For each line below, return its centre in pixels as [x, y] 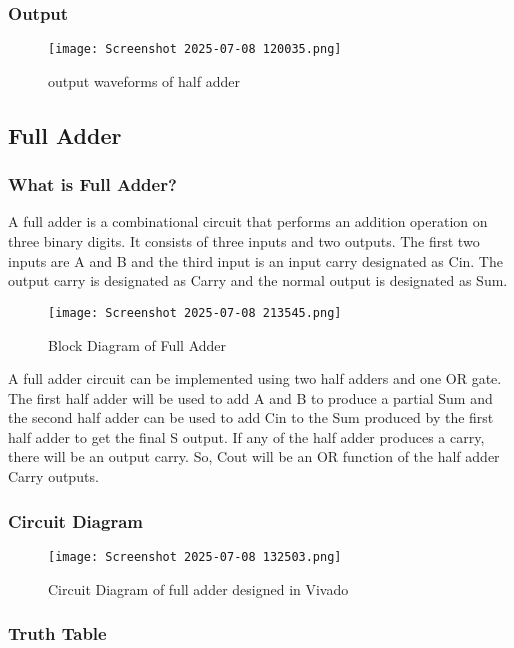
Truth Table [57, 633]
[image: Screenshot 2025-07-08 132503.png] [195, 556]
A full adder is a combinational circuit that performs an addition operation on [248, 221]
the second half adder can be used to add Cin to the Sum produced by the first [251, 417]
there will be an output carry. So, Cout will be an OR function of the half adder [254, 456]
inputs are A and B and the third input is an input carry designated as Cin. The [255, 260]
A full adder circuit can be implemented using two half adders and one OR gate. [255, 378]
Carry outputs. [53, 476]
